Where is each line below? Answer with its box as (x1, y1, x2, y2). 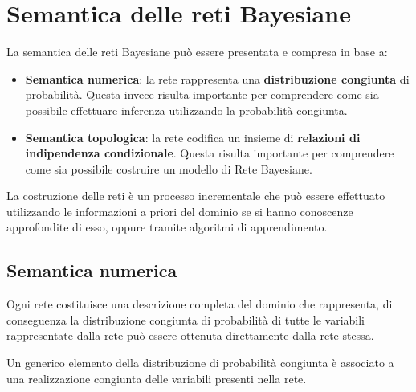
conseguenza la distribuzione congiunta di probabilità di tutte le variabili (6, 311, 365, 328)
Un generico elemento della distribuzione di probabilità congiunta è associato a (6, 354, 394, 371)
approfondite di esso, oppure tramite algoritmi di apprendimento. (6, 218, 328, 235)
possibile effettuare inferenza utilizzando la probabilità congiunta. (25, 101, 348, 118)
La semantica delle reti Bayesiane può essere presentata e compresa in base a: (6, 43, 388, 60)
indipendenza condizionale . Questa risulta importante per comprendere (25, 145, 394, 161)
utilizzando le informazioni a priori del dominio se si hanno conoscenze (6, 202, 353, 219)
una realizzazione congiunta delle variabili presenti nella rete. (6, 370, 307, 386)
